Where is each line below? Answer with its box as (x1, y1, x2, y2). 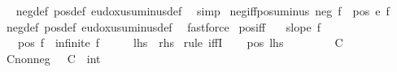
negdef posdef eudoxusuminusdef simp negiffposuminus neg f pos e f (15, 2, 390, 19)
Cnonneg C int (6, 49, 101, 66)
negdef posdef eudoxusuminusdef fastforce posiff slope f (6, 18, 321, 35)
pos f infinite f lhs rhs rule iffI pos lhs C (17, 34, 343, 51)
